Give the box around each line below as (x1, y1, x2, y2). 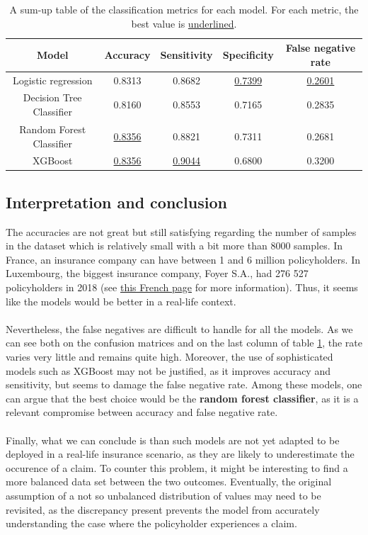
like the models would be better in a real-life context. (6, 293, 236, 308)
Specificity (222, 47, 274, 62)
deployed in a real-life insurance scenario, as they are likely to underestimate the (6, 446, 355, 461)
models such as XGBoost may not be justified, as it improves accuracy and (6, 363, 330, 378)
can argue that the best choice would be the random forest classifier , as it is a (6, 390, 359, 405)
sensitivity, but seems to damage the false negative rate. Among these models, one (6, 377, 362, 392)
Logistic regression (12, 72, 93, 87)
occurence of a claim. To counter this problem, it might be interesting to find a (6, 460, 348, 475)
